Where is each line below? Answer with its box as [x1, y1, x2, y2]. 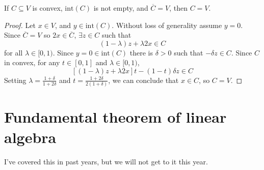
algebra [4, 126, 57, 147]
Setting [4, 74, 27, 85]
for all [4, 47, 23, 58]
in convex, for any [4, 57, 60, 68]
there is [129, 47, 153, 58]
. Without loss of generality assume [112, 19, 222, 30]
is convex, [32, 3, 63, 13]
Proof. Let [4, 19, 36, 30]
